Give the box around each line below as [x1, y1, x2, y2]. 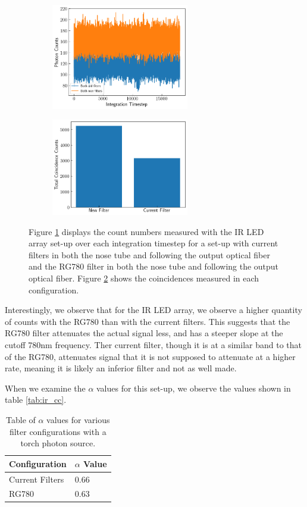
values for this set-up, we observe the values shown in [96, 381, 291, 394]
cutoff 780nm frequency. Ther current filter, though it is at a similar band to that [5, 338, 302, 350]
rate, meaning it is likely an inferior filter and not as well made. [5, 362, 237, 374]
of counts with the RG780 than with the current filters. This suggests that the [5, 315, 290, 327]
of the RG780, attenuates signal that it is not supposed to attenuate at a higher [5, 350, 296, 362]
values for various [46, 413, 110, 425]
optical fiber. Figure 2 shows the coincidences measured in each [29, 271, 259, 284]
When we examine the [5, 381, 86, 394]
